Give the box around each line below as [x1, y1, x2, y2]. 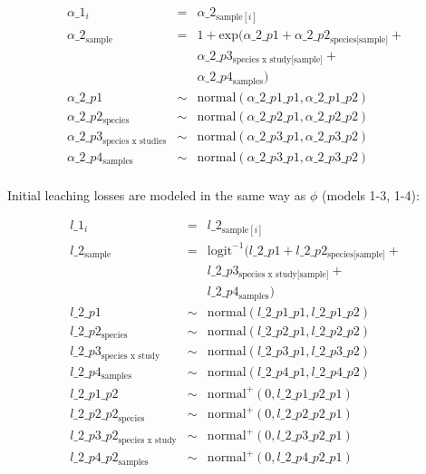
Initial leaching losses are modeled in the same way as [7, 186, 306, 205]
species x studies [102, 136, 167, 146]
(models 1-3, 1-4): [322, 186, 420, 205]
